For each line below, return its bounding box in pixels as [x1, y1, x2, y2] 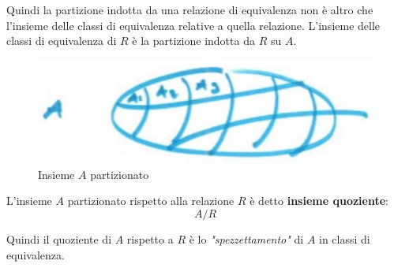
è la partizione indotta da [132, 32, 255, 49]
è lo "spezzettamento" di [189, 230, 304, 247]
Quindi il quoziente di [6, 230, 112, 247]
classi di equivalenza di [6, 32, 117, 49]
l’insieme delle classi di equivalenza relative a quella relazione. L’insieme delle [6, 17, 381, 33]
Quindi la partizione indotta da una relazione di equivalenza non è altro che [6, 2, 373, 17]
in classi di [319, 230, 370, 247]
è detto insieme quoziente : [250, 192, 388, 209]
